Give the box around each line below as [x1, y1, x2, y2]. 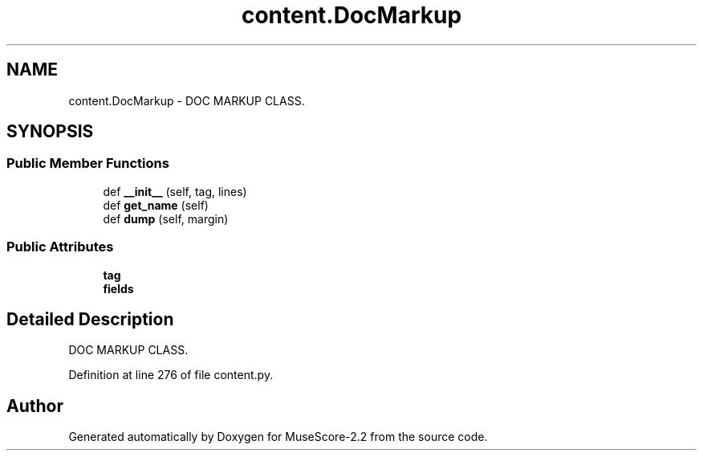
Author [6, 395, 63, 416]
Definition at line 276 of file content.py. [68, 368, 274, 382]
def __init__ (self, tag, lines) [103, 184, 247, 198]
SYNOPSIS [6, 121, 94, 142]
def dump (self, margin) [103, 211, 229, 226]
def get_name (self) [103, 198, 209, 212]
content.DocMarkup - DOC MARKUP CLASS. [68, 93, 305, 108]
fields [103, 281, 134, 296]
